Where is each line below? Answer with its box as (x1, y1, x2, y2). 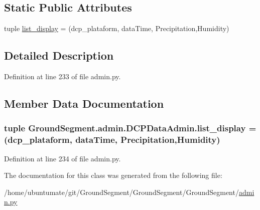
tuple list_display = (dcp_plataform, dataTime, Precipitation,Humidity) (4, 23, 229, 34)
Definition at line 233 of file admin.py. (4, 71, 121, 81)
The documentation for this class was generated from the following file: (4, 170, 222, 180)
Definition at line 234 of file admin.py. (4, 153, 121, 163)
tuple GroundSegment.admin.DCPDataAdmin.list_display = (4, 122, 256, 134)
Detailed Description (4, 48, 114, 63)
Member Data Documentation (4, 95, 164, 111)
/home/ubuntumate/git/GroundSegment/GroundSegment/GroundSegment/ (4, 186, 239, 197)
